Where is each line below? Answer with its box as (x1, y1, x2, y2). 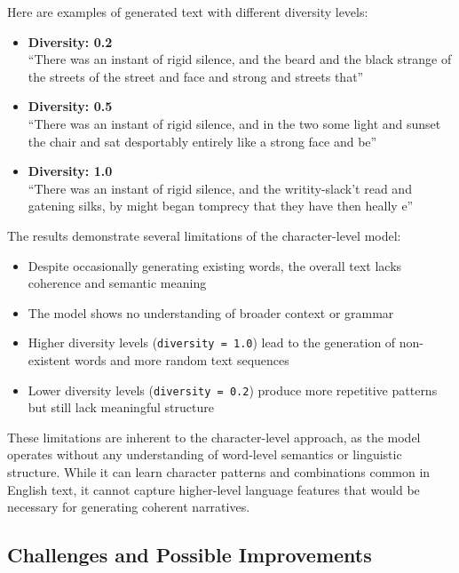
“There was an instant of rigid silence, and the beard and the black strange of (28, 50, 452, 68)
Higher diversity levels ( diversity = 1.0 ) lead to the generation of (28, 333, 396, 352)
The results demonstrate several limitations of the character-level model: (7, 226, 401, 244)
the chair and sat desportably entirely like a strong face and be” (28, 131, 377, 150)
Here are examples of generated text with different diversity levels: (7, 3, 368, 20)
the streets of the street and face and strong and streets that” (28, 67, 364, 85)
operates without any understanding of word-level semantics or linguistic (7, 445, 402, 464)
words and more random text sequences (74, 350, 289, 369)
